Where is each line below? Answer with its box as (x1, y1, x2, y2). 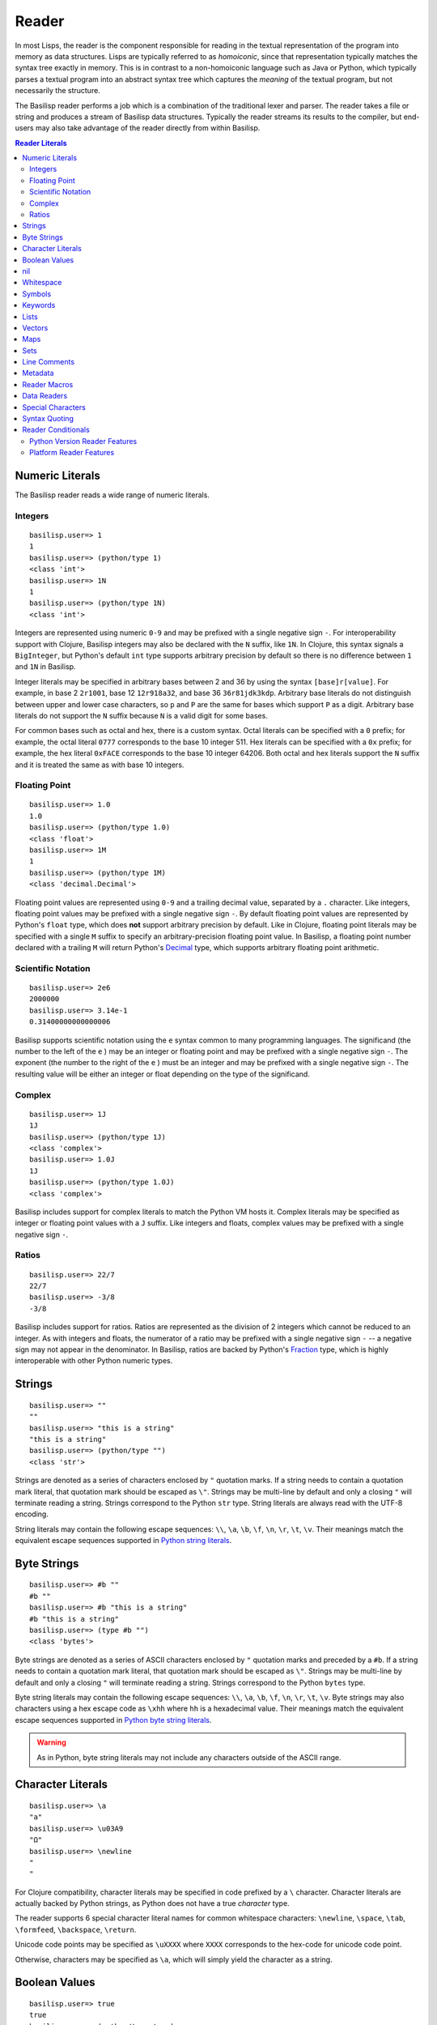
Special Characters (22, 402, 87, 412)
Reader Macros (22, 379, 74, 389)
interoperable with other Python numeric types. (15, 1356, 173, 1366)
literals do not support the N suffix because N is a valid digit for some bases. (15, 710, 269, 720)
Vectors (22, 322, 49, 332)
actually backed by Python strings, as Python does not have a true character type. (15, 1899, 291, 1908)
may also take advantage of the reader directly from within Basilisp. (35, 123, 261, 133)
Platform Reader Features (29, 448, 115, 458)
